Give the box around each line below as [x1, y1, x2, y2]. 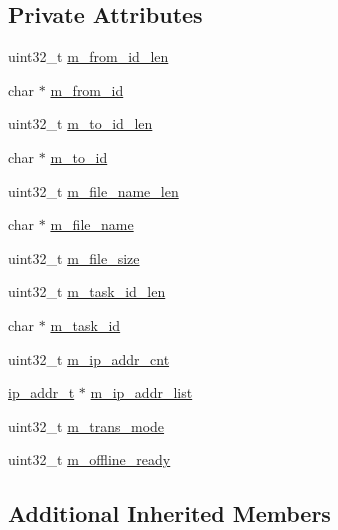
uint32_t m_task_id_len [8, 281, 166, 302]
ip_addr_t [8, 382, 75, 403]
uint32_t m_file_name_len [8, 180, 179, 201]
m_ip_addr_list [90, 382, 193, 403]
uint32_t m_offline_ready [8, 449, 171, 470]
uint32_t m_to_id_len [8, 113, 153, 134]
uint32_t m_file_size [8, 247, 140, 268]
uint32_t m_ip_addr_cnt [8, 348, 170, 369]
